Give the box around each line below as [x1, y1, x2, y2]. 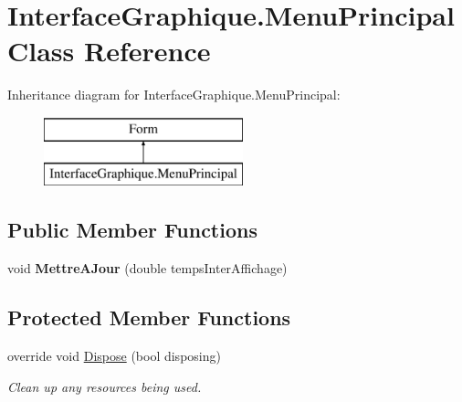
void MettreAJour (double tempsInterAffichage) [7, 259, 288, 278]
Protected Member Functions [7, 303, 291, 332]
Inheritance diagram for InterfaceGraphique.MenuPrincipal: [7, 85, 341, 104]
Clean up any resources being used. [7, 376, 202, 396]
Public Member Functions [7, 216, 257, 244]
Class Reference [7, 32, 211, 69]
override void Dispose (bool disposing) [7, 346, 221, 365]
